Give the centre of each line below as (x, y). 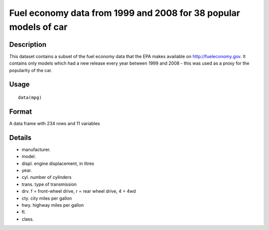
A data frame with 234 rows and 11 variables (55, 123)
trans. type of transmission (49, 184)
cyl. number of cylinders (47, 177)
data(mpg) (30, 98)
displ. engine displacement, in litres (58, 163)
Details (20, 137)
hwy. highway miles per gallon (53, 205)
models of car (38, 27)
